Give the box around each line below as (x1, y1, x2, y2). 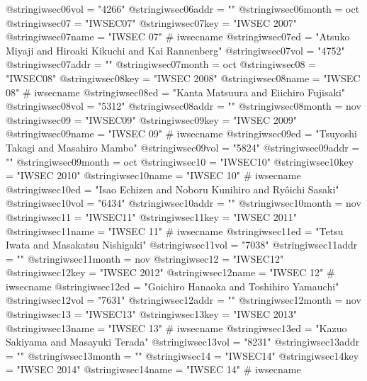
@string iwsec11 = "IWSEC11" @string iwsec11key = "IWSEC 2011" (6, 209, 298, 224)
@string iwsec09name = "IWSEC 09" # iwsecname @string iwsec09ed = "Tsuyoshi (6, 126, 357, 141)
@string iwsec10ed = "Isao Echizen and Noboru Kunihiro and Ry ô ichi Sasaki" (6, 181, 339, 196)
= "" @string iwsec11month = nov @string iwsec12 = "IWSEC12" (6, 251, 284, 266)
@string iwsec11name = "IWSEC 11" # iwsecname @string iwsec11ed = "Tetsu (6, 223, 344, 238)
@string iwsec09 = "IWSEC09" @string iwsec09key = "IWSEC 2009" (6, 112, 298, 127)
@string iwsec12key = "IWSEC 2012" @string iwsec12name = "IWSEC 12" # (6, 265, 335, 280)
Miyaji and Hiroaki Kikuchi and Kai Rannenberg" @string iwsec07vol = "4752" (6, 42, 345, 57)
